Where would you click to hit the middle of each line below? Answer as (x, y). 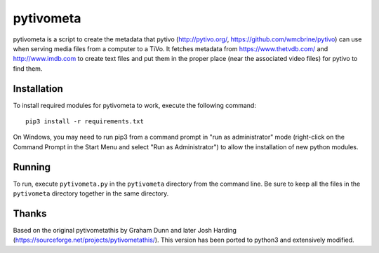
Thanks (30, 213)
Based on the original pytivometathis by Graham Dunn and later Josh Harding (125, 230)
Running (32, 167)
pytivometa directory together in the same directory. (91, 193)
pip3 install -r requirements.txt (85, 122)
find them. (28, 68)
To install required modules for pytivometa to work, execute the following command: (134, 105)
